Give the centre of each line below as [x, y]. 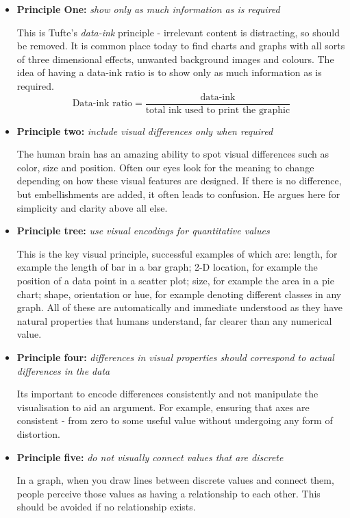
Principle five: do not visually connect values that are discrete [150, 457]
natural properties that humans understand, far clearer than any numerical [174, 320]
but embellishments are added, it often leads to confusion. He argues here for [178, 194]
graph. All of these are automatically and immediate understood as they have [179, 307]
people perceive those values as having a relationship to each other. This [168, 493]
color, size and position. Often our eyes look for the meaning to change [165, 167]
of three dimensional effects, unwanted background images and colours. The [175, 59]
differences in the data [63, 370]
